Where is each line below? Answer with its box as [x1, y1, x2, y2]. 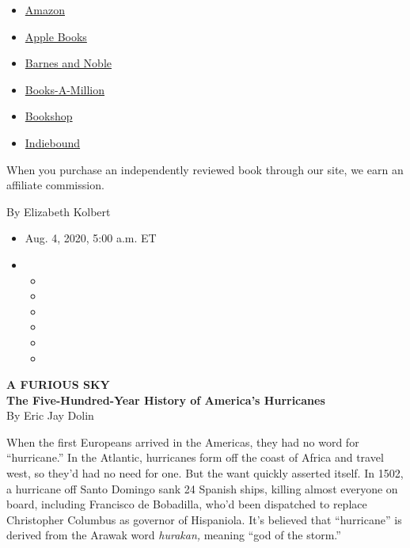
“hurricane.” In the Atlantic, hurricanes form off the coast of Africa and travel [6, 449, 384, 466]
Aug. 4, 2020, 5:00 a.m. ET [25, 230, 157, 246]
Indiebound [25, 134, 81, 150]
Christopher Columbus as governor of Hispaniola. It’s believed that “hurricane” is [6, 511, 402, 527]
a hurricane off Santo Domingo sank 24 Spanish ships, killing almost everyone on [6, 480, 398, 497]
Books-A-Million [25, 81, 105, 97]
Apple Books [25, 28, 87, 44]
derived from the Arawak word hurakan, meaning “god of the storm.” [6, 527, 341, 543]
